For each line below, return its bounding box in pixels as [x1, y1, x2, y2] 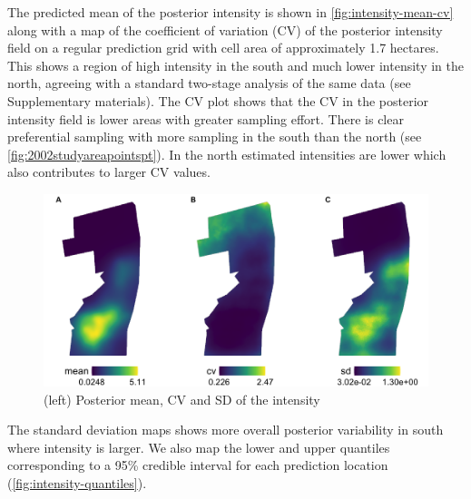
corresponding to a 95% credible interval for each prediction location [7, 455, 388, 475]
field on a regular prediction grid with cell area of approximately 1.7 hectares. [7, 38, 439, 57]
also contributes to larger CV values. [7, 162, 211, 181]
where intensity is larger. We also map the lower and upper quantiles [7, 437, 390, 456]
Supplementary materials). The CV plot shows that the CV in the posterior [7, 91, 429, 110]
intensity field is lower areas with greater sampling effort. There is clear [7, 109, 404, 128]
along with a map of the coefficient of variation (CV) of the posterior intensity [7, 20, 443, 39]
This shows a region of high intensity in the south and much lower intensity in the [7, 55, 464, 74]
